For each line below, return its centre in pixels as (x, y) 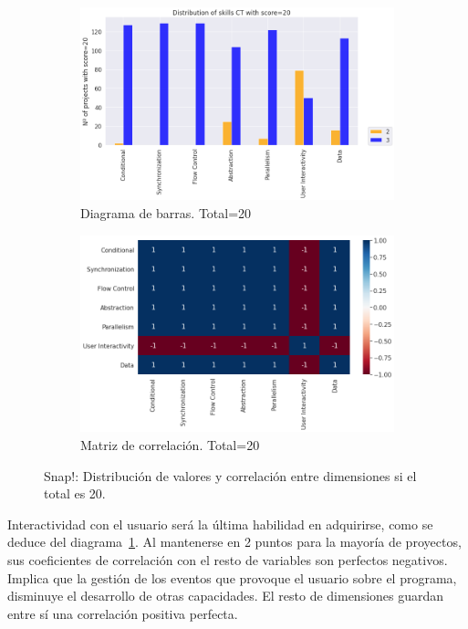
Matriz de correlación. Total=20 (170, 444)
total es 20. (75, 493)
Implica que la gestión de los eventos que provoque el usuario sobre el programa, (232, 577)
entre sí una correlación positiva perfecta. (123, 613)
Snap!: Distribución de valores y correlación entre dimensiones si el (230, 475)
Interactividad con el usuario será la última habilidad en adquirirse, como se (220, 524)
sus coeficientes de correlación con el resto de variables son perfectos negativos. (228, 559)
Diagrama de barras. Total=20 (166, 212)
